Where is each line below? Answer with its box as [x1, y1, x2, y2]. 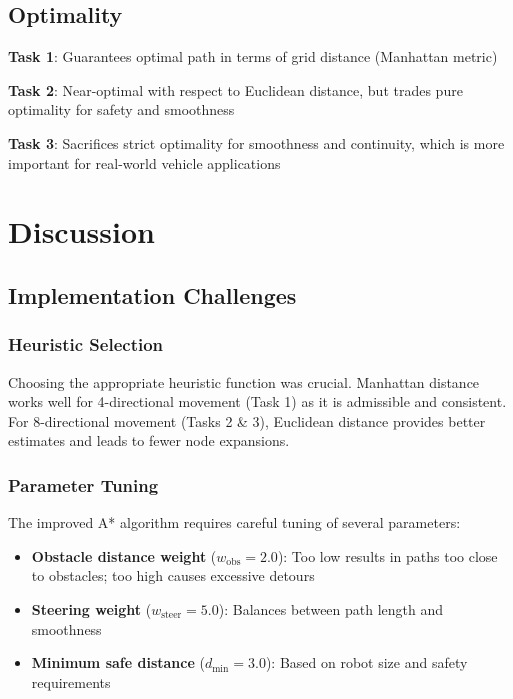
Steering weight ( [31, 598, 152, 619]
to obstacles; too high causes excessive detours [31, 565, 315, 586]
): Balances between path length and [218, 598, 444, 619]
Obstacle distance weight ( [31, 545, 217, 566]
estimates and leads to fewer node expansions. [8, 430, 290, 451]
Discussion [8, 211, 155, 252]
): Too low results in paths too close [277, 545, 498, 566]
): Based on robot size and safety [265, 652, 468, 673]
